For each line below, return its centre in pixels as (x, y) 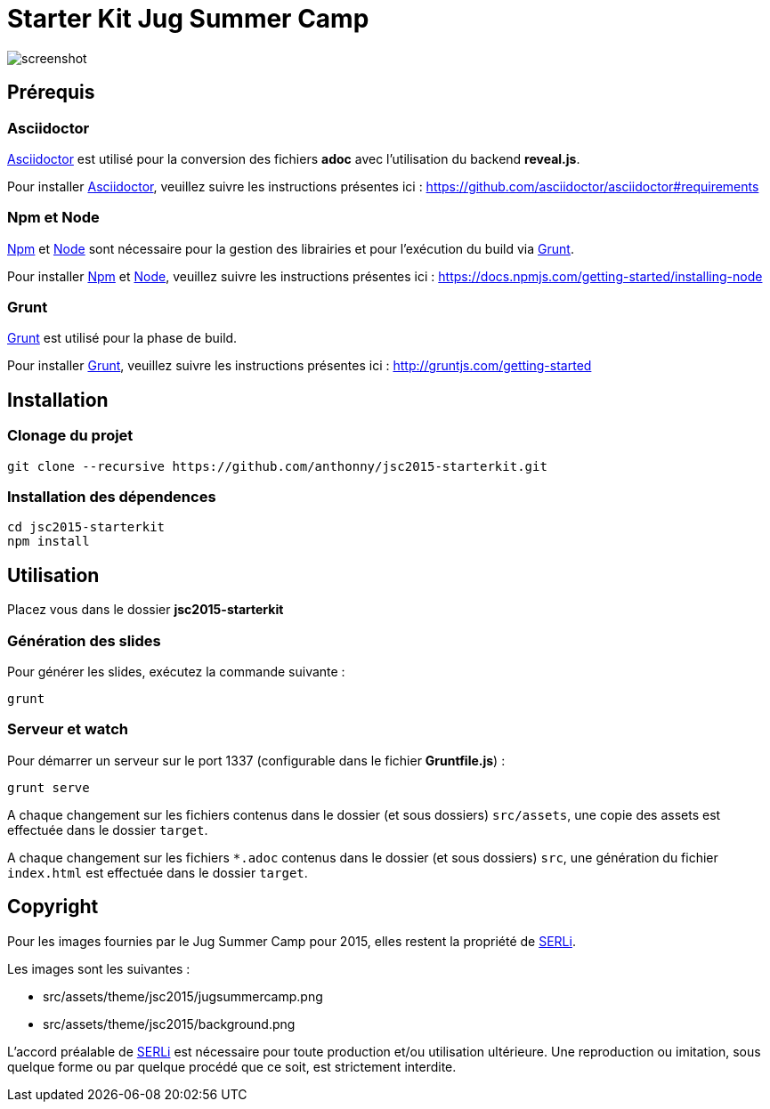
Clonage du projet (70, 436)
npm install (49, 542)
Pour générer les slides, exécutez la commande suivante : (176, 672)
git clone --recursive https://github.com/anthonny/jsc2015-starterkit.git (277, 466)
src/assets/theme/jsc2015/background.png (169, 1024)
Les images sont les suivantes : (99, 968)
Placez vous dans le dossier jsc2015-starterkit (146, 610)
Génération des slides (84, 640)
